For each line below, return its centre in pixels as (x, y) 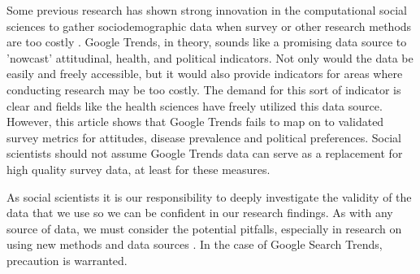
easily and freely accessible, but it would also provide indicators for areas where (205, 74)
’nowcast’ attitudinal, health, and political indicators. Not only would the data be (210, 57)
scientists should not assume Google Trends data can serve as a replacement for (205, 153)
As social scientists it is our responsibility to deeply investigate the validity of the (209, 196)
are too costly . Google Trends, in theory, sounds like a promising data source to (207, 42)
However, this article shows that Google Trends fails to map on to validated (195, 122)
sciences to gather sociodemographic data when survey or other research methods (209, 26)
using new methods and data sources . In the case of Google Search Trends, (195, 244)
